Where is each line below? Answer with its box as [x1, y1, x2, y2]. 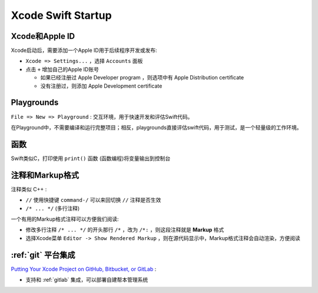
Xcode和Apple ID [11, 31, 75, 41]
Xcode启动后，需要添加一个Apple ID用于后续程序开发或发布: [11, 47, 157, 54]
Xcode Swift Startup [11, 9, 112, 22]
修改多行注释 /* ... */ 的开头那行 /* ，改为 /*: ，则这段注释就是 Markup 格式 [25, 227, 224, 234]
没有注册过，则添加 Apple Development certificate [40, 82, 163, 89]
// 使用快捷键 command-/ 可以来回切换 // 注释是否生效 [25, 197, 161, 204]
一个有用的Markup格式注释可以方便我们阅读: [11, 215, 119, 222]
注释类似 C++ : [11, 185, 47, 192]
